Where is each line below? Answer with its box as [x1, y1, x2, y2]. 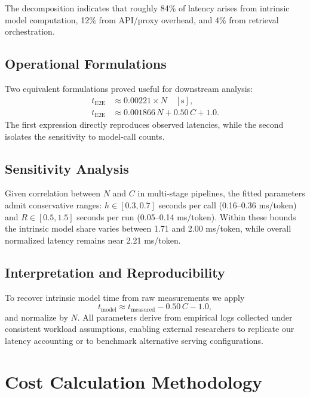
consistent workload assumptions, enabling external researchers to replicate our [5, 322, 294, 335]
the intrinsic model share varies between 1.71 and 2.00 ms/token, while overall [5, 222, 291, 235]
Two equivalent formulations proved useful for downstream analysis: [5, 82, 253, 94]
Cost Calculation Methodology [5, 369, 262, 393]
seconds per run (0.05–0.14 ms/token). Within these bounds [76, 210, 296, 223]
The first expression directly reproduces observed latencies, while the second [5, 118, 284, 131]
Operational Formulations [5, 54, 167, 73]
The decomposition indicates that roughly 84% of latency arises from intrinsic [5, 2, 290, 14]
